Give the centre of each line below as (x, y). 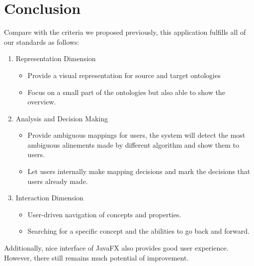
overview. (42, 102)
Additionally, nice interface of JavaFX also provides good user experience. (116, 248)
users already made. (58, 181)
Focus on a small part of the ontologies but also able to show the (126, 92)
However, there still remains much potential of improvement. (96, 257)
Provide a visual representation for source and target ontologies (124, 75)
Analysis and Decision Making (62, 118)
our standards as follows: (42, 42)
